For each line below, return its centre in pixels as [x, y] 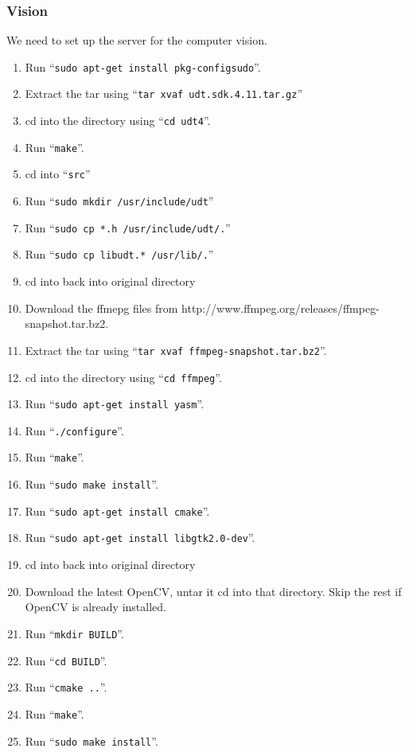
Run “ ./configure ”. [74, 430]
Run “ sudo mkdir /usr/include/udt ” [119, 201]
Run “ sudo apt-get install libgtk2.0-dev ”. [140, 538]
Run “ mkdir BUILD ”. [74, 633]
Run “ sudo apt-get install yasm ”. [115, 404]
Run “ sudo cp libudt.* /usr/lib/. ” [119, 254]
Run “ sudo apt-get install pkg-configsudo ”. [143, 66]
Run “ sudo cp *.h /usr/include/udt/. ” [128, 227]
